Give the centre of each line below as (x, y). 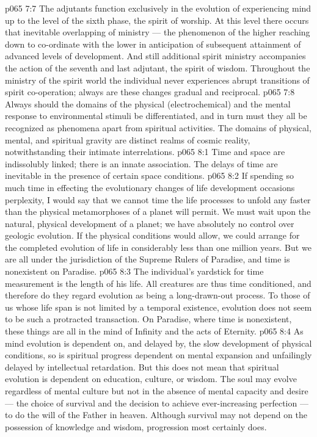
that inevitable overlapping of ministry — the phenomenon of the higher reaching (158, 32)
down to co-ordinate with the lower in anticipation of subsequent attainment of (153, 44)
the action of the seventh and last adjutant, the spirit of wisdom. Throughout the (158, 67)
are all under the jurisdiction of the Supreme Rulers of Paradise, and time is (148, 259)
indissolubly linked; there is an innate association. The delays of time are (141, 163)
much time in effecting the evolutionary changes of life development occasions (150, 187)
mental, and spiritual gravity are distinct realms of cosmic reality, (128, 139)
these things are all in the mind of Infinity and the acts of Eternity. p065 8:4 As (154, 331)
